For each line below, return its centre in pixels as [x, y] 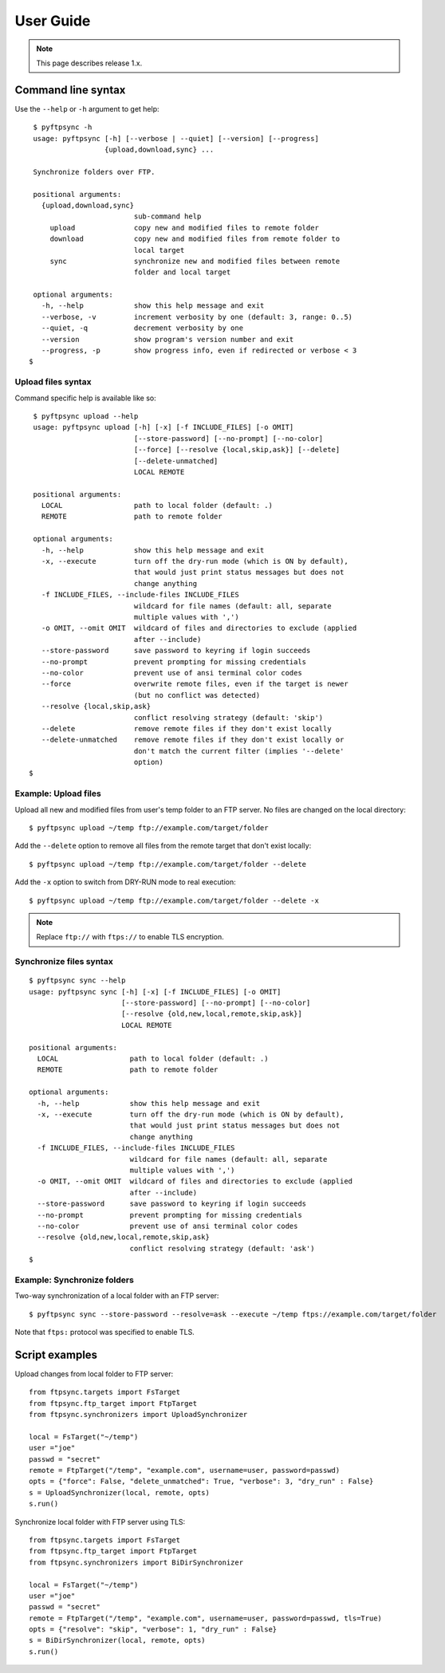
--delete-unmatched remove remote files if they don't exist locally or [193, 740]
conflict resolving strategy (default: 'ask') [222, 1248]
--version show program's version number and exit [167, 339]
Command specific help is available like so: [85, 398]
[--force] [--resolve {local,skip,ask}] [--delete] [237, 450]
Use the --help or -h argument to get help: [87, 108]
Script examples [56, 1354]
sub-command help [167, 217]
